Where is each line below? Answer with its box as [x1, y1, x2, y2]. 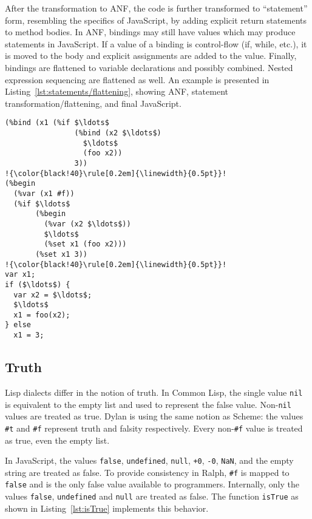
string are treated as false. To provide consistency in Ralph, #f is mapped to [5, 466, 290, 478]
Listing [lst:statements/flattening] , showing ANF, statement [5, 85, 228, 98]
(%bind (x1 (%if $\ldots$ [5, 118, 109, 127]
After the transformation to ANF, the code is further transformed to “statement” [5, 2, 308, 14]
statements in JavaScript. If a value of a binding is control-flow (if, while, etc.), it [5, 37, 307, 50]
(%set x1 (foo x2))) [44, 240, 127, 249]
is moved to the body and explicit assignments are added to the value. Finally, [5, 49, 297, 62]
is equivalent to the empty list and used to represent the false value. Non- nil [5, 398, 291, 410]
